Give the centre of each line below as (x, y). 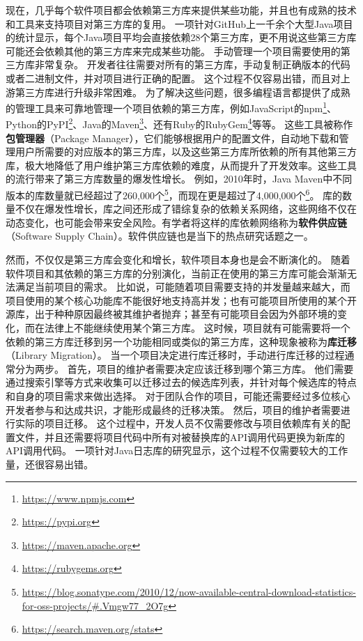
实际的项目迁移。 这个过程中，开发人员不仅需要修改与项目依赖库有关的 (178, 423)
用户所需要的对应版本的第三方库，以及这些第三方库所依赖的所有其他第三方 (186, 152)
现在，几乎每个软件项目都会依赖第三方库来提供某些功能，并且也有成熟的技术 (181, 10)
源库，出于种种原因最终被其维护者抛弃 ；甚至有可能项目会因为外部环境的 (171, 314)
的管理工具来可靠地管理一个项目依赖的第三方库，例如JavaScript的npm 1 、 (171, 107)
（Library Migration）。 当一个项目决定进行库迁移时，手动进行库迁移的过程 (175, 355)
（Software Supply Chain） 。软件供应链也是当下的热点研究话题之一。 (160, 236)
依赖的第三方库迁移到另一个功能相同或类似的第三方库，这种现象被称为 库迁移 (181, 341)
